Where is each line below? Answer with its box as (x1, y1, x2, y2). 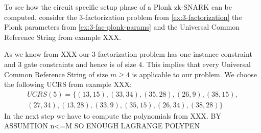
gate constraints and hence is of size (23, 58, 136, 69)
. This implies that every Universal (142, 58, 251, 69)
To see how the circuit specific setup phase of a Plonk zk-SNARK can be (4, 2, 232, 12)
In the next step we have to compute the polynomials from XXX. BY (4, 110, 222, 121)
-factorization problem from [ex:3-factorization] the (83, 11, 242, 22)
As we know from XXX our (4, 49, 90, 59)
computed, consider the (4, 11, 77, 22)
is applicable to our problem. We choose (132, 69, 257, 79)
